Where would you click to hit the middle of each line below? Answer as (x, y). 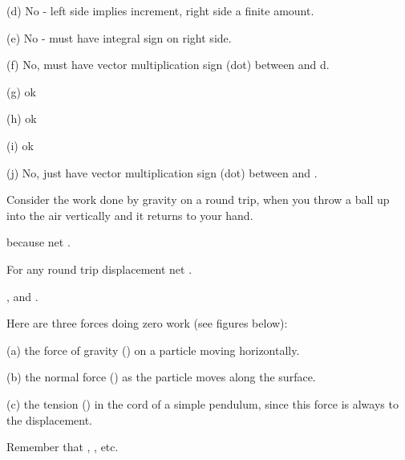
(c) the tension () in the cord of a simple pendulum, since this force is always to (202, 403)
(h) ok (22, 118)
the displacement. (50, 419)
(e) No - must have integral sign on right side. (119, 37)
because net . (38, 242)
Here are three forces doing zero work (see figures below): (147, 323)
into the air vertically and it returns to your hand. (130, 215)
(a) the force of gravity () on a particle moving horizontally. (153, 350)
